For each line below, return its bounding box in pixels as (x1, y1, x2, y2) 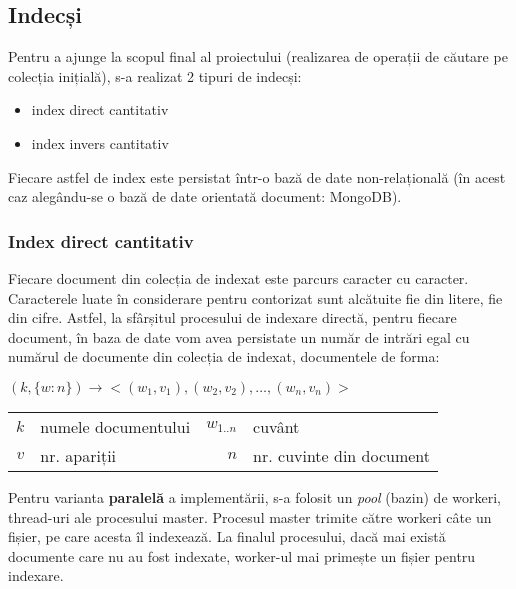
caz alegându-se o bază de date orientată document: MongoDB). (8, 186, 402, 207)
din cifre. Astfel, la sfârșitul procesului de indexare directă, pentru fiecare (8, 307, 457, 328)
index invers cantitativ (31, 132, 169, 153)
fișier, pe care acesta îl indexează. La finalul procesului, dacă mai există (8, 526, 446, 547)
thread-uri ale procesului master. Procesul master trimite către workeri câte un (8, 506, 492, 527)
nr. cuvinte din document (253, 443, 431, 467)
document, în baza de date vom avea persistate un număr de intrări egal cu (8, 326, 470, 347)
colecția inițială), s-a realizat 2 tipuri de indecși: (8, 65, 302, 86)
